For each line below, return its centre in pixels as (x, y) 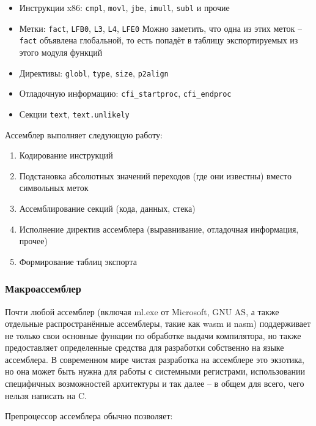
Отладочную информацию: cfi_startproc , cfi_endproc (125, 93)
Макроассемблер (43, 289)
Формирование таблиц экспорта (78, 261)
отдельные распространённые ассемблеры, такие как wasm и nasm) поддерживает (158, 323)
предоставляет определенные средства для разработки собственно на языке (145, 347)
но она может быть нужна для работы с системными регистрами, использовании (155, 371)
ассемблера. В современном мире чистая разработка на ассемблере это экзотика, (155, 359)
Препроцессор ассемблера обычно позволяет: (89, 416)
